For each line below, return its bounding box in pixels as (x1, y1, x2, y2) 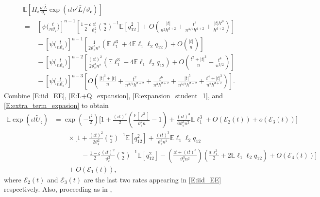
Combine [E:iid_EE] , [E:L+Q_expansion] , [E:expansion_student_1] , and (4, 90, 223, 101)
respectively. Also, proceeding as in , (4, 184, 112, 194)
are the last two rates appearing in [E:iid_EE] (84, 174, 221, 184)
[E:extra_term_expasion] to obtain (4, 100, 109, 110)
